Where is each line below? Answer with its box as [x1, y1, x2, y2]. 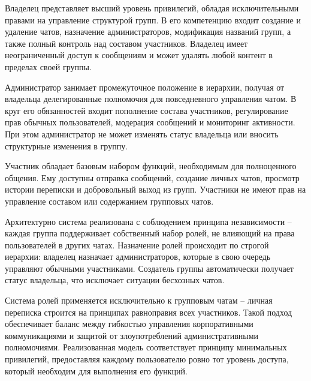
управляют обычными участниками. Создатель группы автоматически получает [5, 262, 294, 274]
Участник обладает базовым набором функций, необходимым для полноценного [5, 160, 297, 172]
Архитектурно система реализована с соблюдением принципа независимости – [5, 215, 292, 227]
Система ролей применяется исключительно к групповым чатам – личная [5, 294, 273, 307]
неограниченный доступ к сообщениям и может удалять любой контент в [5, 49, 273, 61]
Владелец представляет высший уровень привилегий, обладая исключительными [5, 2, 299, 14]
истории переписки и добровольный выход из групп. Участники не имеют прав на [5, 183, 306, 196]
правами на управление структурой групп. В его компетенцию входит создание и [5, 13, 301, 26]
